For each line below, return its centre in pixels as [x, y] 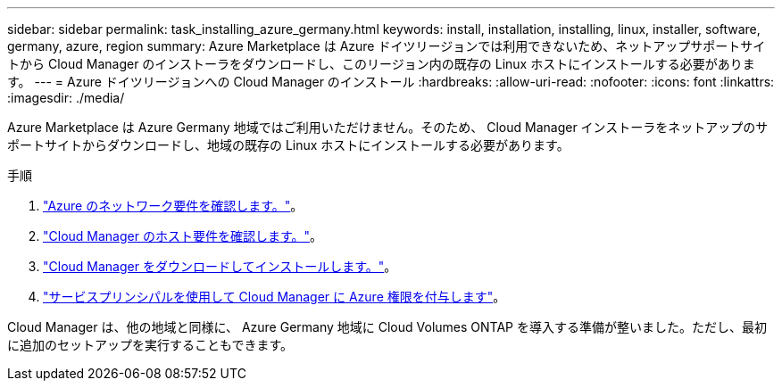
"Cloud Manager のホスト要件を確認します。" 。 [183, 236]
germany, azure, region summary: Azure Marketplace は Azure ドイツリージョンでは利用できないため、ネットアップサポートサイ [387, 46]
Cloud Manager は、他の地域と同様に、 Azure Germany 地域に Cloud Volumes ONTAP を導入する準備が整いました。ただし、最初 [387, 327]
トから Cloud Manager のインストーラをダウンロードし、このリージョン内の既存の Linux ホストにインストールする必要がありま [381, 64]
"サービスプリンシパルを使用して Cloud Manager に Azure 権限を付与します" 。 [275, 297]
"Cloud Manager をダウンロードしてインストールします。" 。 [220, 266]
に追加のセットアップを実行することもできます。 [150, 345]
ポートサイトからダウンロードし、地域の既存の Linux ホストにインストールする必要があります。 [288, 145]
